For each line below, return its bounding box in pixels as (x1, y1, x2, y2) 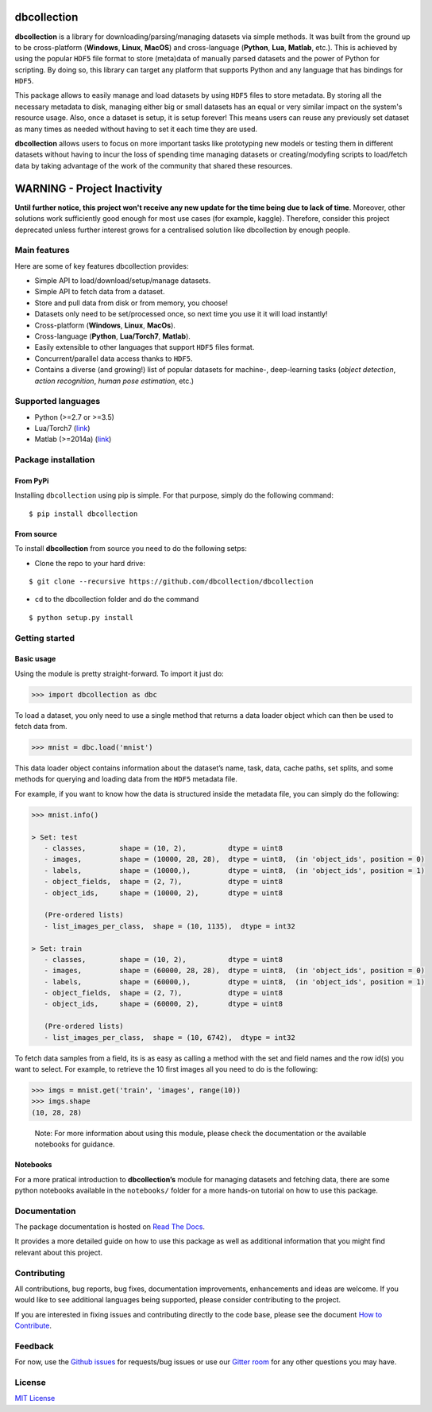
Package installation (14, 454, 95, 465)
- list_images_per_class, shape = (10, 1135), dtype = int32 (44, 921, 295, 930)
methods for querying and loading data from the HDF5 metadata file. (14, 774, 237, 784)
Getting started (14, 632, 75, 643)
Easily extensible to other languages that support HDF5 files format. (34, 343, 255, 352)
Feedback (14, 1340, 55, 1352)
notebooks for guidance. (34, 1139, 115, 1149)
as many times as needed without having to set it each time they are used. (14, 124, 258, 134)
